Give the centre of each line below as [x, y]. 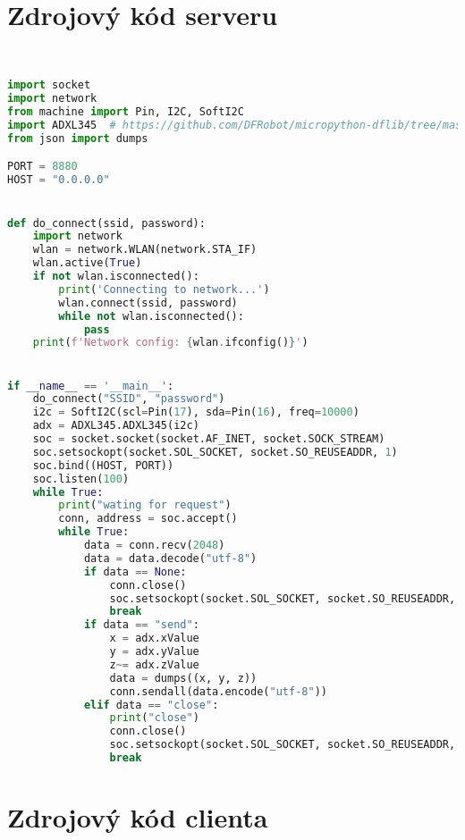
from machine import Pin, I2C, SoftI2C [126, 112]
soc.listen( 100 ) [81, 479]
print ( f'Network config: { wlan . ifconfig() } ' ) [170, 343]
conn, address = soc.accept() [148, 519]
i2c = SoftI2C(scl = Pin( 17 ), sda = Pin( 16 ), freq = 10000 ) [196, 412]
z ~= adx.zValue [154, 664]
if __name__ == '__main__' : [91, 386]
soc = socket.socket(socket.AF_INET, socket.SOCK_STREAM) [209, 439]
